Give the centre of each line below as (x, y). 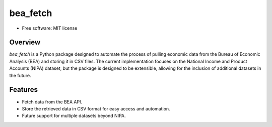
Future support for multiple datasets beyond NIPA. (74, 116)
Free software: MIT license (50, 28)
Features (23, 90)
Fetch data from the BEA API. (52, 102)
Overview (25, 42)
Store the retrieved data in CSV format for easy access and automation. (96, 108)
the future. (20, 75)
